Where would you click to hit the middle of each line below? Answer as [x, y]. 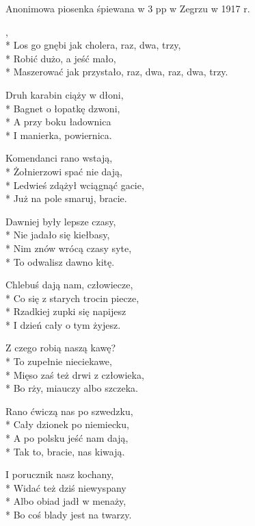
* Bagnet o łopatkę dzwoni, [63, 108]
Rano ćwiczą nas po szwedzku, [69, 411]
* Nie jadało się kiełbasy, [58, 235]
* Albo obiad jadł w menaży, [66, 501]
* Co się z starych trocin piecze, [72, 298]
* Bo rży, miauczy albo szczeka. [72, 388]
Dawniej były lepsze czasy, [61, 221]
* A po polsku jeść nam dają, [67, 438]
